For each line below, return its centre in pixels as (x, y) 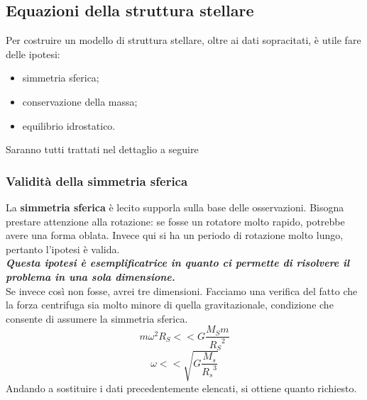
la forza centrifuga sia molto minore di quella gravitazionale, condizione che (170, 305)
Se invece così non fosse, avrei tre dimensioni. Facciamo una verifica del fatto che (182, 290)
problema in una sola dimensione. (91, 276)
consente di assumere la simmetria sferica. (97, 318)
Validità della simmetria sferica (97, 180)
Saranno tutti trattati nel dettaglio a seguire (102, 149)
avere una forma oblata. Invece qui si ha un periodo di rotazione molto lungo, (175, 235)
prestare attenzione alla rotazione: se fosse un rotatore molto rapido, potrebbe (175, 221)
